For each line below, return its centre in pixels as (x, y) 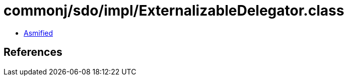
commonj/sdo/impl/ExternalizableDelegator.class (174, 11)
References (33, 52)
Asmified (39, 33)
